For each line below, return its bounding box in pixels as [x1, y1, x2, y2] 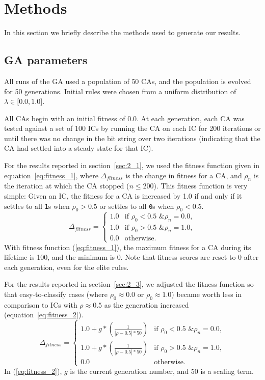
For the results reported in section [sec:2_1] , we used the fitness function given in [4, 160, 260, 171]
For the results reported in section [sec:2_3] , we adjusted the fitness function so [4, 279, 254, 289]
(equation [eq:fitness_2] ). [4, 309, 84, 320]
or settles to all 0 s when [99, 200, 174, 211]
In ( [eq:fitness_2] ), [4, 365, 62, 376]
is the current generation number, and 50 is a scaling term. [70, 365, 254, 376]
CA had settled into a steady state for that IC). [4, 143, 153, 153]
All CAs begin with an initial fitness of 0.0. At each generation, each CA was [4, 113, 245, 123]
